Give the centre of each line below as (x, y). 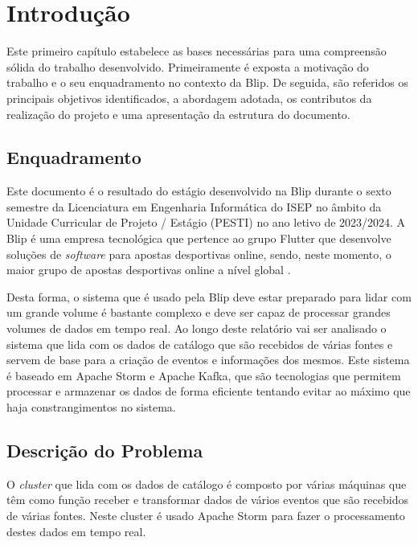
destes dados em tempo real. (76, 531)
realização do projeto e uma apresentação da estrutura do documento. (178, 114)
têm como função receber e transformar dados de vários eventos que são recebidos (207, 500)
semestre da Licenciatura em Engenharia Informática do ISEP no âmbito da (194, 206)
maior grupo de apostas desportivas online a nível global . (149, 270)
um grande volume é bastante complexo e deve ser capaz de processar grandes (199, 312)
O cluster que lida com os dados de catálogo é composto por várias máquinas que (207, 484)
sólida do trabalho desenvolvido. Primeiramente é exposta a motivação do (188, 66)
